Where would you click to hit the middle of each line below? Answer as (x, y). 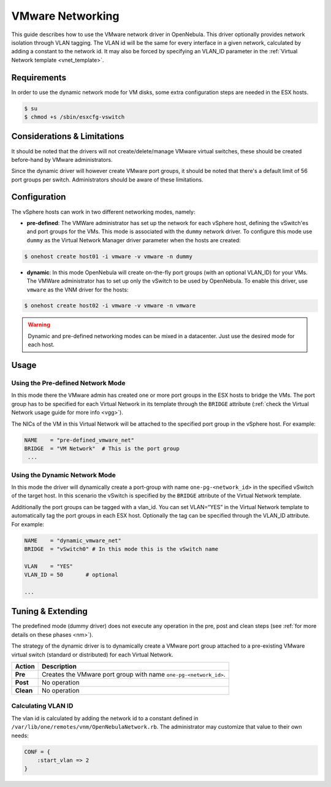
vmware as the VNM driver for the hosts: (78, 290)
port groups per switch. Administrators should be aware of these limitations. (107, 179)
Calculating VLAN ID (42, 706)
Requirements (39, 78)
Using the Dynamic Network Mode (63, 475)
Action (25, 667)
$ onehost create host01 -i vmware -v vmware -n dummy (108, 256)
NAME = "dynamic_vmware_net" (73, 540)
